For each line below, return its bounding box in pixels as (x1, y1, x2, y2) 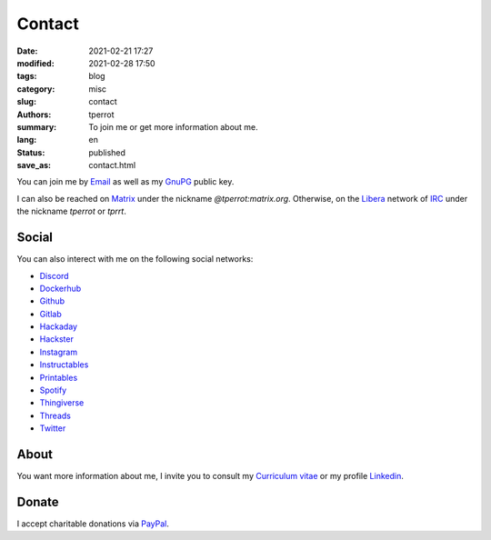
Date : (16, 45, 38, 56)
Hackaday (39, 321, 77, 332)
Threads (39, 410, 72, 421)
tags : (16, 71, 37, 82)
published (88, 146, 126, 158)
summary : (16, 121, 57, 132)
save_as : (16, 160, 52, 171)
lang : (16, 135, 37, 145)
